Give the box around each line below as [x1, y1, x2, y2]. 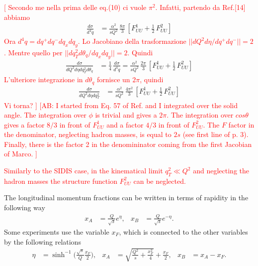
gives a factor [4, 119, 45, 130]
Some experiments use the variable [4, 226, 109, 237]
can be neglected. [133, 175, 186, 186]
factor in [228, 119, 255, 130]
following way [4, 202, 45, 213]
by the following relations [4, 236, 81, 247]
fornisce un [96, 74, 130, 85]
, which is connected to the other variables [119, 226, 248, 237]
